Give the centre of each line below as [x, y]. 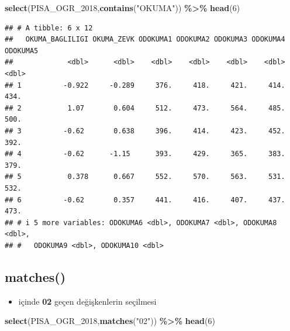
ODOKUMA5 [22, 51]
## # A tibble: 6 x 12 [49, 28]
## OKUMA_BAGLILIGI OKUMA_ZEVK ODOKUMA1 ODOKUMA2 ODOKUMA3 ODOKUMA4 [145, 39]
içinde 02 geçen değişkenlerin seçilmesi [87, 301]
